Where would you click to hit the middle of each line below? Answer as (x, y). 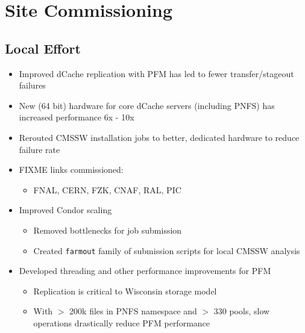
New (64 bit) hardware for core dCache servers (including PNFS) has (147, 105)
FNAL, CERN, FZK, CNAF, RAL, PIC (107, 189)
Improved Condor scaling (65, 210)
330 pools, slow (242, 311)
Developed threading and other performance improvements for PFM (145, 271)
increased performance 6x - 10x (77, 117)
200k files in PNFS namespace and (133, 311)
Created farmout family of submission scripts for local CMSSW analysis (167, 250)
